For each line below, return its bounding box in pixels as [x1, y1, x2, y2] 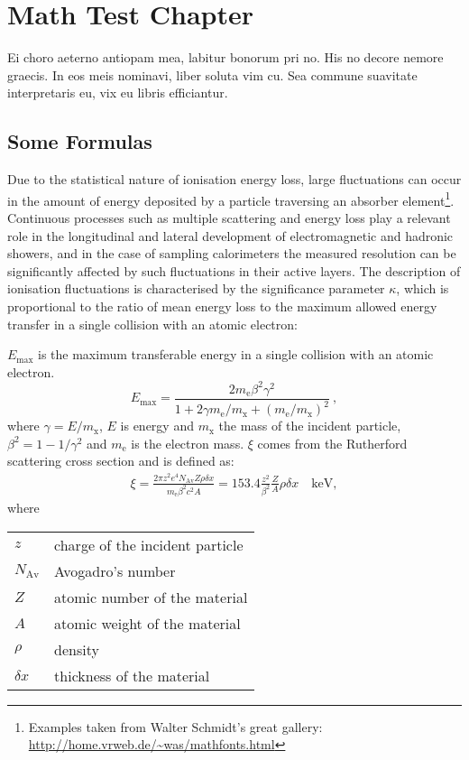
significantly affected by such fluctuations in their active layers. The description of [7, 261, 461, 280]
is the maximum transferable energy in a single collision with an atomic [38, 345, 434, 364]
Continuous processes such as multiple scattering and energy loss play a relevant [7, 208, 451, 227]
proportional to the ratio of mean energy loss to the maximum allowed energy [7, 296, 437, 315]
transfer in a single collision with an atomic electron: [7, 314, 298, 333]
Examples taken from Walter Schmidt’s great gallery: [28, 717, 323, 736]
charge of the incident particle [54, 533, 244, 555]
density [54, 638, 99, 660]
